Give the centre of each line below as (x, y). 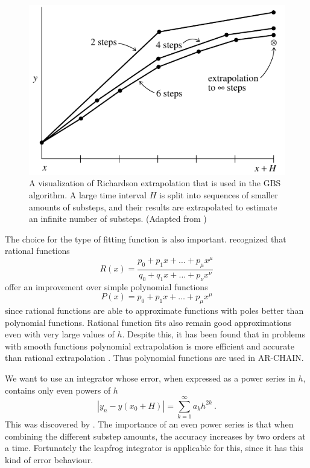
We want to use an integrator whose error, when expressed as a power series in (150, 378)
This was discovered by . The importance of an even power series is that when (149, 424)
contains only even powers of (58, 390)
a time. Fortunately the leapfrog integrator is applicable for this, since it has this (154, 448)
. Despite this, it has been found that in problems (214, 334)
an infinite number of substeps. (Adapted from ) (118, 219)
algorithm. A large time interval (88, 194)
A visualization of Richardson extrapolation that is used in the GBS (155, 183)
